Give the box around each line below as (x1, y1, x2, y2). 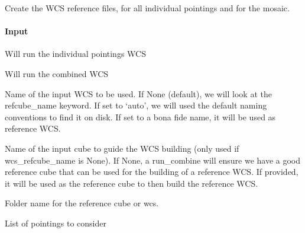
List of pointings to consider (5, 216, 106, 229)
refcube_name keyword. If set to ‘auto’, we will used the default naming (5, 99, 267, 111)
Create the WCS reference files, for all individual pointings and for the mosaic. (5, 2, 290, 14)
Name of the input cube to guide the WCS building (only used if (5, 142, 239, 154)
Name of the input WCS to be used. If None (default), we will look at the (5, 87, 272, 100)
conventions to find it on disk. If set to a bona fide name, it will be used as (5, 110, 276, 123)
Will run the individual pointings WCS (5, 47, 146, 60)
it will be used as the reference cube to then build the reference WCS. (5, 177, 258, 189)
